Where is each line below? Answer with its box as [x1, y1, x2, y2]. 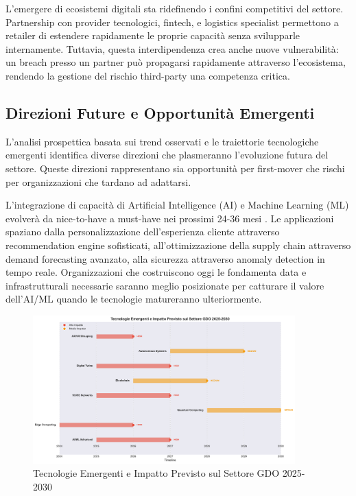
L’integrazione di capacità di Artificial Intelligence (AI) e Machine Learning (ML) [5, 198, 349, 212]
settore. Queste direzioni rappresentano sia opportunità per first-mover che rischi [5, 161, 345, 175]
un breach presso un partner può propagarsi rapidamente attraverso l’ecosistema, [5, 55, 346, 69]
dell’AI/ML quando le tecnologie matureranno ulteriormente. [5, 292, 262, 306]
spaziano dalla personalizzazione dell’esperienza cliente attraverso [5, 224, 280, 239]
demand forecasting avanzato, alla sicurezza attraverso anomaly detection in [5, 251, 325, 265]
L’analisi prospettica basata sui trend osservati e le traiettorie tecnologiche [5, 134, 319, 148]
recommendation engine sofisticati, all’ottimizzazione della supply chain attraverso [5, 237, 351, 252]
